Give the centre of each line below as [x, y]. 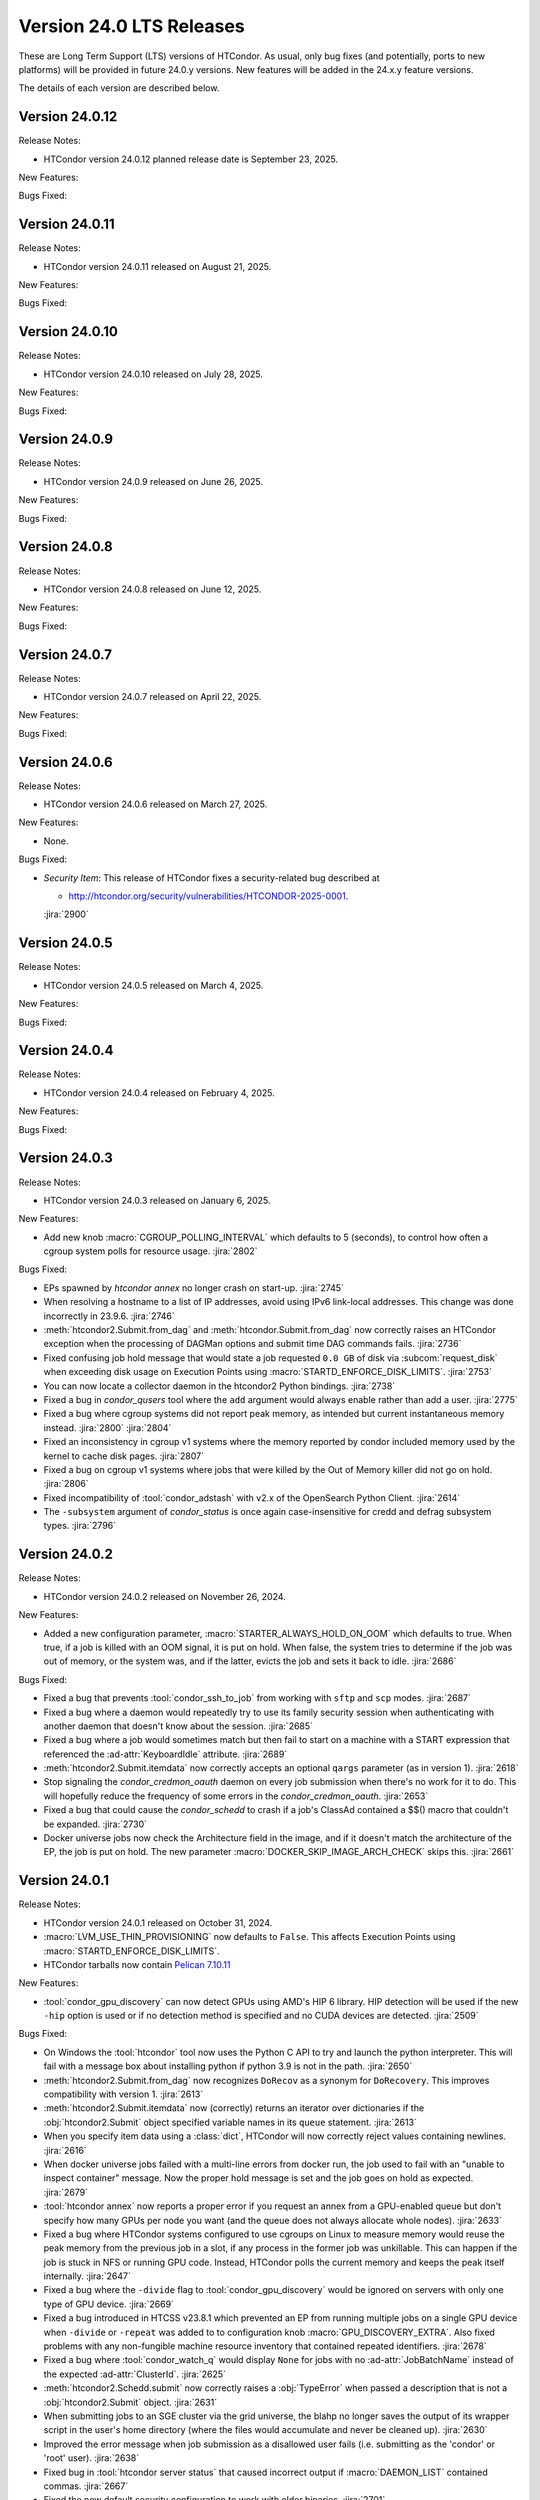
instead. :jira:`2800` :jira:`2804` [107, 1427]
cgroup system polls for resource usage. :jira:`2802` [150, 1251]
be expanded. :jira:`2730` [95, 1824]
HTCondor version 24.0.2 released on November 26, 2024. [165, 1596]
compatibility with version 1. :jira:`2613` [123, 2094]
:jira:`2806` [66, 1484]
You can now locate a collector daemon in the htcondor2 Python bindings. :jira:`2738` [219, 1386]
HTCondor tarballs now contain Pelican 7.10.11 [137, 1964]
